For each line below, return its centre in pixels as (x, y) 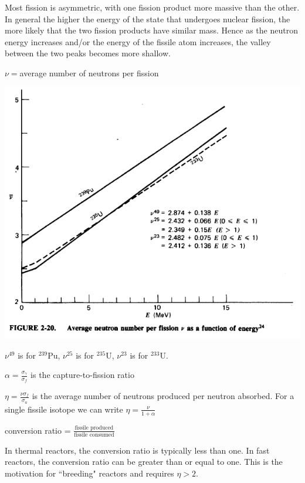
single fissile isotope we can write (64, 409)
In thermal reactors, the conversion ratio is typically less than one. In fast (137, 450)
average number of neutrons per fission (89, 72)
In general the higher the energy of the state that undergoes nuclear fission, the (148, 18)
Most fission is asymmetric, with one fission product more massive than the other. (152, 7)
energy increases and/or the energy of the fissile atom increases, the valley (138, 41)
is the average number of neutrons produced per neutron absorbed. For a (163, 396)
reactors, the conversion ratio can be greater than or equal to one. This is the (144, 462)
